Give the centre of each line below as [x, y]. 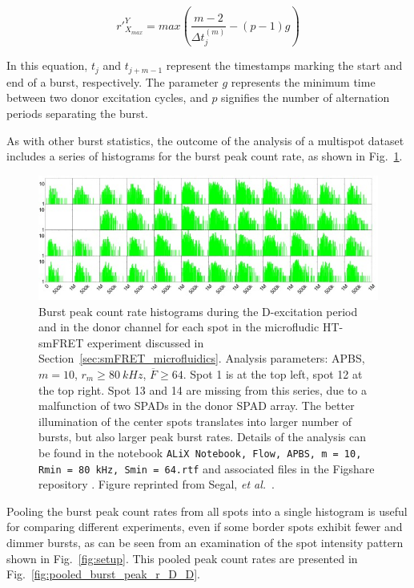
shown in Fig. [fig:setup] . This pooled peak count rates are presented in [182, 558]
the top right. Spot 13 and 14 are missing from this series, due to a [203, 389]
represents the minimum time [303, 81]
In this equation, [47, 65]
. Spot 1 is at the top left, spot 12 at [273, 373]
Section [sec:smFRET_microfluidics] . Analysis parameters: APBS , [202, 358]
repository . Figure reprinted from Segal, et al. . [157, 484]
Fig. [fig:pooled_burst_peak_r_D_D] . [103, 574]
